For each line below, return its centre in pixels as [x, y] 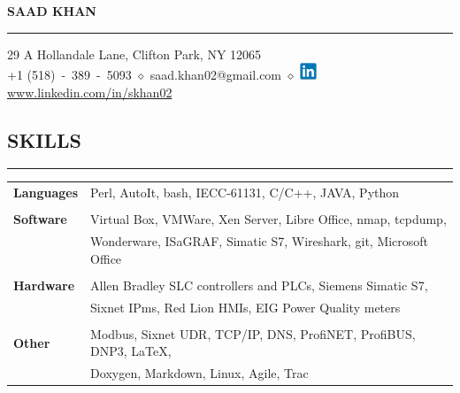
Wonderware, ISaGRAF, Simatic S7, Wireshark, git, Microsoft [260, 241]
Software [40, 219]
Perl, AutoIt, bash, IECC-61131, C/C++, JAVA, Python [245, 193]
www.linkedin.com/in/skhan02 [90, 92]
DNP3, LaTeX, [131, 351]
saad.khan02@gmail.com [216, 75]
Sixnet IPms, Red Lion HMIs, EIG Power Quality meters [245, 307]
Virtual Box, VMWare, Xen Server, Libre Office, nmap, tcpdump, [268, 219]
